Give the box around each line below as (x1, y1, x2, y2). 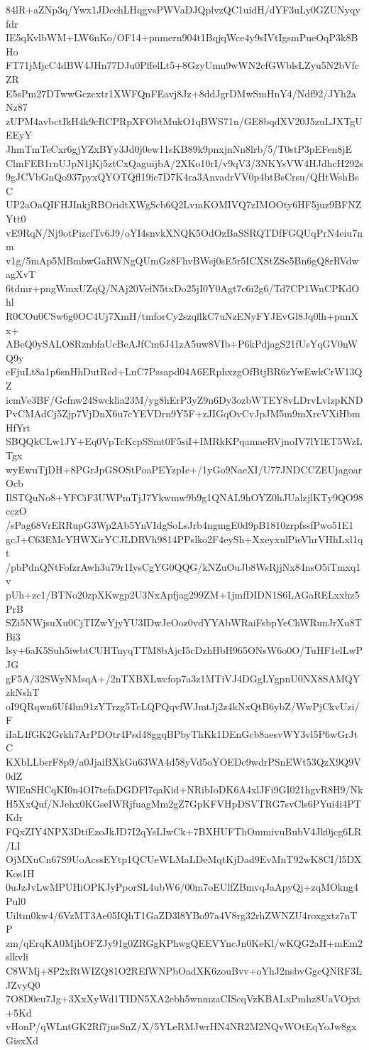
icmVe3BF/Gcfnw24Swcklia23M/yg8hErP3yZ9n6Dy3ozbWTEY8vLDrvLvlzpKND (6, 392, 363, 407)
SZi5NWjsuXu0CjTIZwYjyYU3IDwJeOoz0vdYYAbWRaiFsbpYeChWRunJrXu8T (6, 615, 362, 630)
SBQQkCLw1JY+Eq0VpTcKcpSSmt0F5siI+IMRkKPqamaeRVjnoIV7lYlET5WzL (6, 434, 363, 449)
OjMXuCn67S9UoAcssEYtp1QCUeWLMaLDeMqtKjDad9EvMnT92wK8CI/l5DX (6, 852, 362, 867)
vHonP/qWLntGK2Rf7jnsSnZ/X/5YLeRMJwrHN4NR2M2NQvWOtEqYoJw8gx (6, 1019, 357, 1034)
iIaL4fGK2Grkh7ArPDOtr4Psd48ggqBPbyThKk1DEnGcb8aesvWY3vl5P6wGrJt (6, 726, 358, 741)
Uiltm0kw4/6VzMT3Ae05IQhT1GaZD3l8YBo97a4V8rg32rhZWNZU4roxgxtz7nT (6, 907, 358, 922)
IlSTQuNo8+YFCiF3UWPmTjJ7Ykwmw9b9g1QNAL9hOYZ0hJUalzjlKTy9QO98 (6, 489, 363, 504)
